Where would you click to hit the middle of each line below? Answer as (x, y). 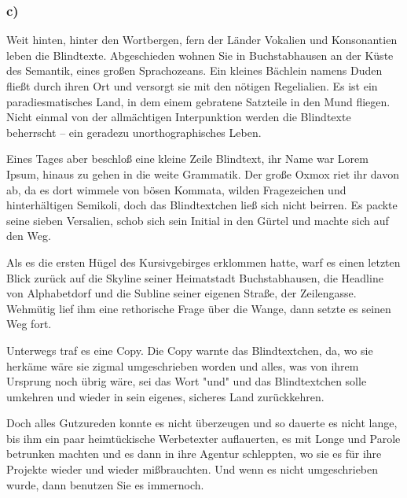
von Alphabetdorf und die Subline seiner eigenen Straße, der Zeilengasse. (181, 293)
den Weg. (29, 236)
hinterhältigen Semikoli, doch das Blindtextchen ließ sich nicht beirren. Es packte (202, 205)
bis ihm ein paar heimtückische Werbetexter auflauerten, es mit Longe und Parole (203, 438)
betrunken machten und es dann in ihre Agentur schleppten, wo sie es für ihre (194, 454)
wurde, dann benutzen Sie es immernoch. (105, 484)
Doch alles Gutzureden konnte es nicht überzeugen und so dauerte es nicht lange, (202, 423)
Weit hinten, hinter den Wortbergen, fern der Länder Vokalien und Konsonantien (202, 40)
